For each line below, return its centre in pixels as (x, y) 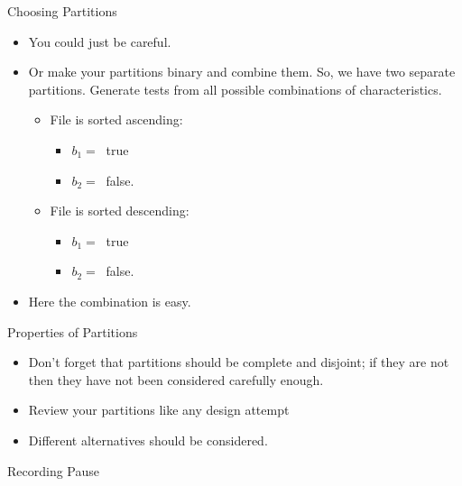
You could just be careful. (100, 41)
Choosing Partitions (62, 11)
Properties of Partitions (73, 331)
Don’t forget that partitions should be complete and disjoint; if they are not (239, 362)
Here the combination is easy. (110, 301)
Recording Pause (54, 470)
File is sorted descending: (120, 211)
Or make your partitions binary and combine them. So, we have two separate (242, 72)
